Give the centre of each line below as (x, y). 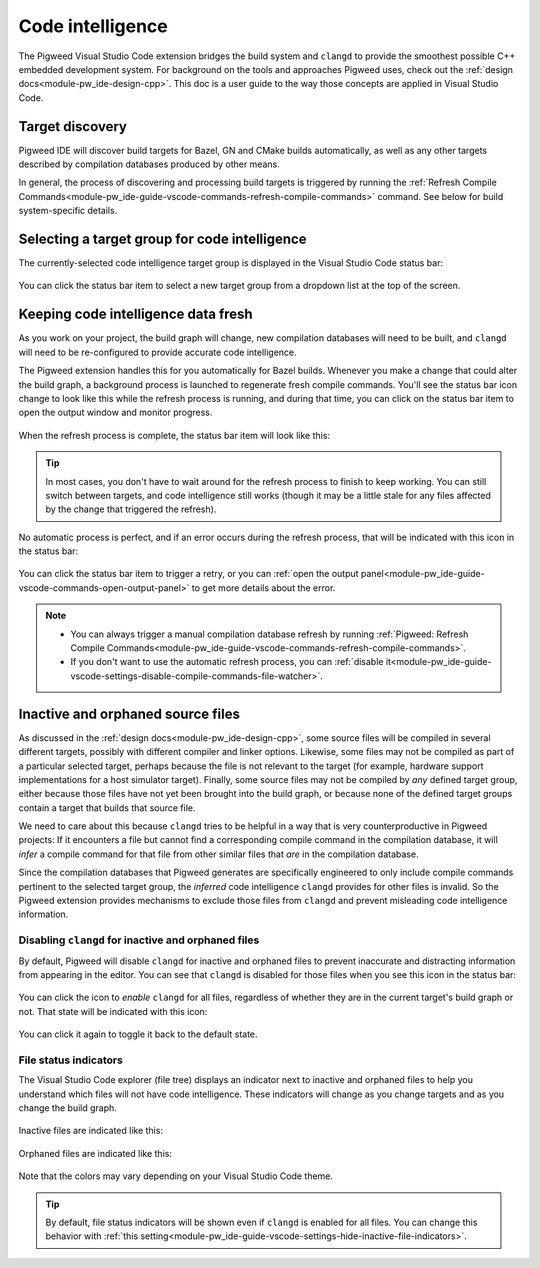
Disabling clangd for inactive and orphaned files (139, 940)
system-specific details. (68, 211)
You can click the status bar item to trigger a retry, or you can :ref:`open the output (188, 574)
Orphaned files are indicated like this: (95, 1153)
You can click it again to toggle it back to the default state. (138, 1034)
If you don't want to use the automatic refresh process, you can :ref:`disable (227, 662)
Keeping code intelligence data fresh (136, 314)
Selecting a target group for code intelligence (162, 239)
